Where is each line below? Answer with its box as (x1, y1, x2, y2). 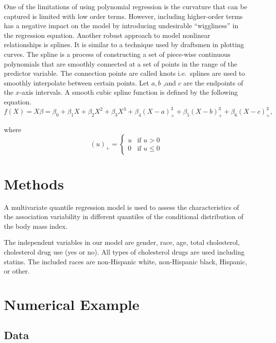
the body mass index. (4, 221, 68, 231)
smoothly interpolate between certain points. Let (4, 77, 149, 87)
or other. (4, 266, 30, 276)
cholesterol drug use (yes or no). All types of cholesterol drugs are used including (4, 246, 245, 257)
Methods (4, 173, 64, 193)
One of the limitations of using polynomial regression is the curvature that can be (4, 1, 247, 11)
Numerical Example (4, 294, 139, 314)
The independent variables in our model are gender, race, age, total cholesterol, (4, 237, 240, 247)
